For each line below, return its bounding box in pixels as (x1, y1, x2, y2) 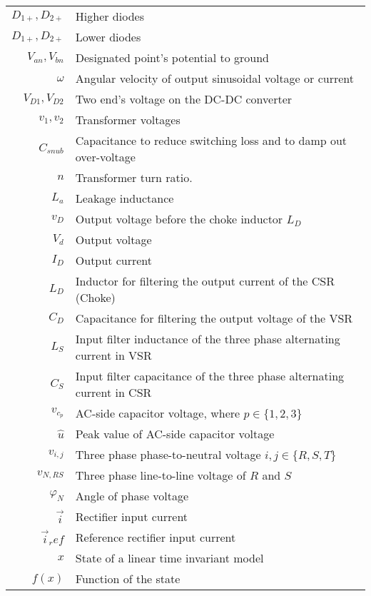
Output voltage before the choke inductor (75, 211, 283, 227)
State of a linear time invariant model (75, 550, 264, 567)
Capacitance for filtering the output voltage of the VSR (75, 310, 353, 326)
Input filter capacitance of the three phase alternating (75, 368, 345, 384)
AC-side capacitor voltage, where (75, 405, 240, 421)
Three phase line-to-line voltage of (75, 467, 246, 483)
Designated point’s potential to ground (75, 49, 269, 66)
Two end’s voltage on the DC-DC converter (75, 91, 293, 107)
